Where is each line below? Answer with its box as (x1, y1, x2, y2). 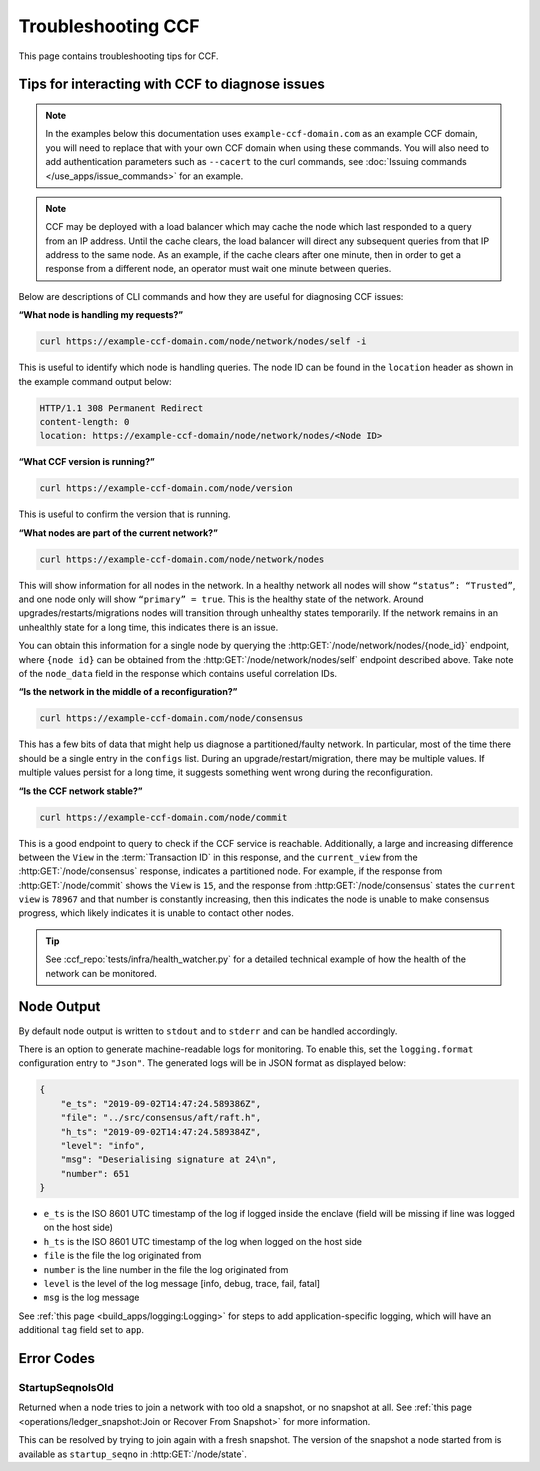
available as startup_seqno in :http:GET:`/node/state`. (18, 1448, 247, 1460)
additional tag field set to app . (18, 1324, 145, 1336)
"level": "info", (60, 1140, 146, 1151)
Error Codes (18, 1350, 95, 1367)
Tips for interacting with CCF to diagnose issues (18, 76, 325, 93)
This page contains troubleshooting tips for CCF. (18, 50, 219, 62)
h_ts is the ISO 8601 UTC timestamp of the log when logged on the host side (43, 1235, 362, 1247)
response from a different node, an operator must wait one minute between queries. (45, 263, 392, 275)
